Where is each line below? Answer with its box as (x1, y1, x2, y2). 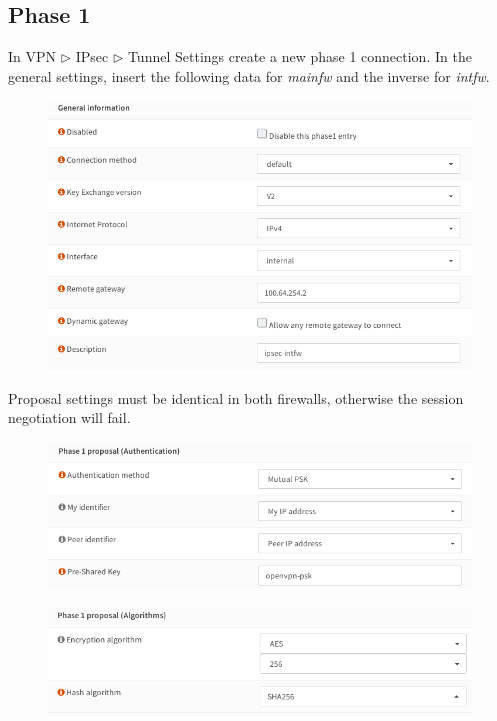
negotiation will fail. (8, 407, 131, 428)
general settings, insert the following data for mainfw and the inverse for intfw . (8, 65, 490, 86)
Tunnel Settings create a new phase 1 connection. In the (127, 46, 472, 67)
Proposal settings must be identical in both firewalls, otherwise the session (8, 387, 464, 408)
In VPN (8, 46, 57, 67)
